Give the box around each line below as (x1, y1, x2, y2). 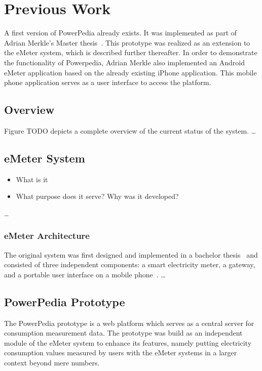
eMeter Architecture (4, 229, 90, 242)
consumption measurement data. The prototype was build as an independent (4, 327, 243, 338)
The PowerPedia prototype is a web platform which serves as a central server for (4, 317, 254, 328)
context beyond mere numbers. (4, 357, 100, 368)
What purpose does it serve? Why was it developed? (16, 191, 179, 201)
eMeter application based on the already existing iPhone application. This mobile (4, 67, 257, 77)
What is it (16, 174, 48, 184)
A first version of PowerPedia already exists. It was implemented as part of (4, 27, 237, 38)
